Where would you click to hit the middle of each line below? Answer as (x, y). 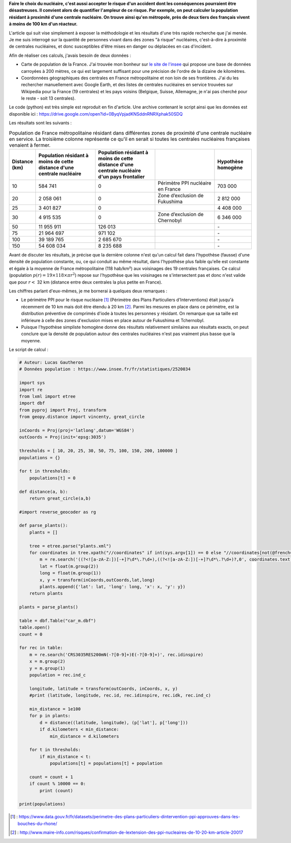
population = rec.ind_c (57, 675)
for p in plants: (50, 716)
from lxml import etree (48, 396)
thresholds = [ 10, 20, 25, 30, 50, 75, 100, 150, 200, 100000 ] (98, 451)
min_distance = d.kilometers (84, 736)
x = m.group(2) (47, 661)
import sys (32, 383)
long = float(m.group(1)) (70, 573)
